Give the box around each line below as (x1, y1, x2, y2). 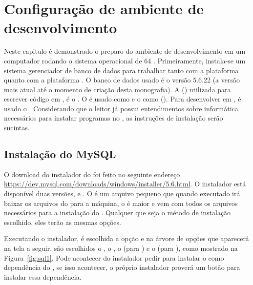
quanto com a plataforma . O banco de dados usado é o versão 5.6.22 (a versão (4, 75, 240, 85)
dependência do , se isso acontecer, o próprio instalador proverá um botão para (4, 262, 240, 272)
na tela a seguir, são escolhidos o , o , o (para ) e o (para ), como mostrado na (4, 243, 238, 253)
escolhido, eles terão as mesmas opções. (4, 217, 121, 227)
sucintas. (4, 122, 30, 133)
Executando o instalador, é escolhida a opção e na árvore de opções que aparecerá (4, 233, 249, 244)
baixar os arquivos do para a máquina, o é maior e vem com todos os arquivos (4, 198, 238, 208)
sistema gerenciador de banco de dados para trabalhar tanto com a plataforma (4, 65, 239, 75)
